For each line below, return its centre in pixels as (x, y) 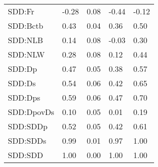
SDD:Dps (24, 97)
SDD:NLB (26, 40)
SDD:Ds (22, 83)
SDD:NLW (26, 54)
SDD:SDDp (28, 126)
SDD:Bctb (26, 26)
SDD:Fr (21, 11)
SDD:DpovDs (31, 112)
